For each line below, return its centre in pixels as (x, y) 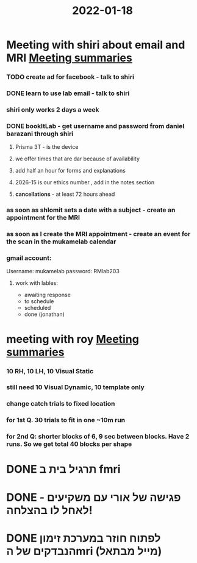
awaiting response (48, 295)
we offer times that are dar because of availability (77, 159)
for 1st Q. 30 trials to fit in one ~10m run (66, 420)
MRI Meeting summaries (69, 58)
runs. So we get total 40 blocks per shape (69, 444)
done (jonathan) (45, 314)
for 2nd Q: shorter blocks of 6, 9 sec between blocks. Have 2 (98, 437)
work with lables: (36, 283)
